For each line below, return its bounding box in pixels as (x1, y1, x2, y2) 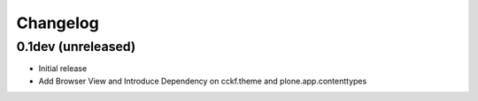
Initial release (38, 63, 88, 74)
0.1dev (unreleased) (16, 39, 136, 54)
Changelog (16, 13, 99, 32)
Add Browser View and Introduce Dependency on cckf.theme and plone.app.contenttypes (38, 76, 367, 86)
